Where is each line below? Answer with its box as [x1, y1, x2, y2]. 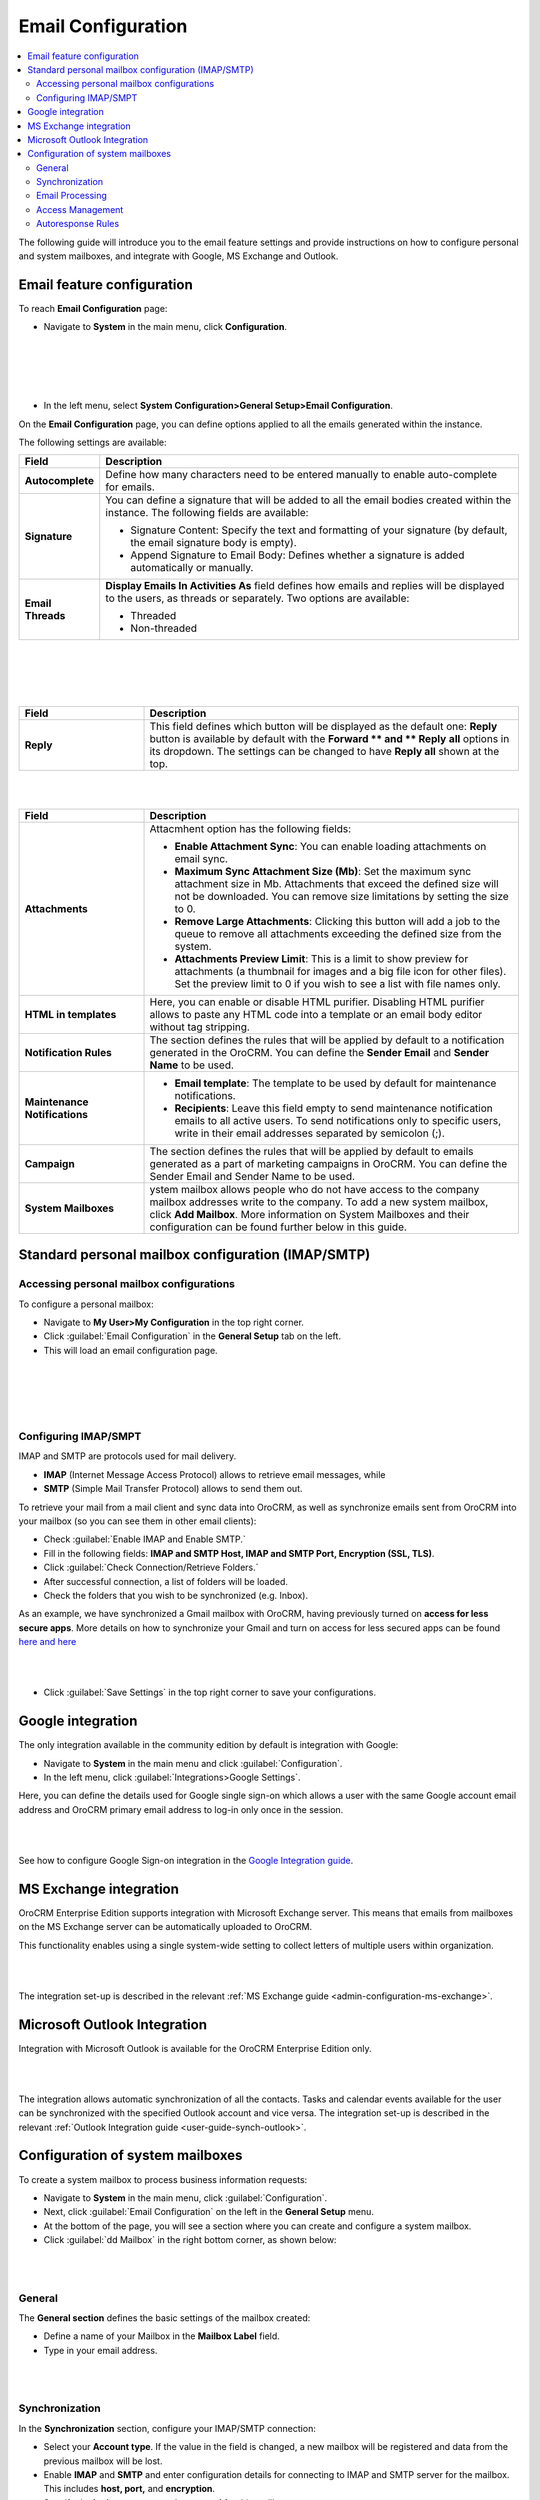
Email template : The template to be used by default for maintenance [174, 1076, 497, 1090]
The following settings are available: [18, 436, 167, 449]
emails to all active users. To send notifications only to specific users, [174, 1113, 502, 1127]
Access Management [36, 203, 124, 215]
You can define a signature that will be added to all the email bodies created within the [105, 493, 512, 507]
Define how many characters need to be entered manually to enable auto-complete [105, 468, 498, 482]
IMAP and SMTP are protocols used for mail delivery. [18, 1450, 237, 1462]
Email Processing [36, 190, 107, 202]
